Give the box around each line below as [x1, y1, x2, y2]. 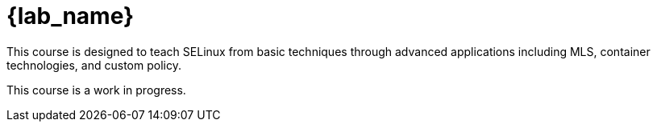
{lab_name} [6, 2, 135, 30]
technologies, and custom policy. [6, 58, 181, 72]
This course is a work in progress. [6, 82, 186, 97]
